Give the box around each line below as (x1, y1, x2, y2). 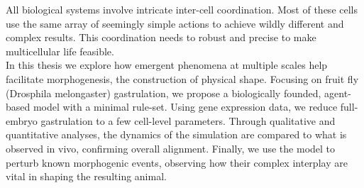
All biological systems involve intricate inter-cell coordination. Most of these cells (6, 2, 358, 16)
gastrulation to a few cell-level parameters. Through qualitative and (40, 113, 336, 128)
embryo (6, 113, 38, 128)
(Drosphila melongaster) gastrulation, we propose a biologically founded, (6, 85, 321, 100)
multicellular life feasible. (6, 43, 114, 58)
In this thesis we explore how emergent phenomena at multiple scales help (6, 57, 328, 72)
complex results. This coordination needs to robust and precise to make (6, 30, 316, 45)
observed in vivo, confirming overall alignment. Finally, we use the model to (6, 140, 336, 155)
